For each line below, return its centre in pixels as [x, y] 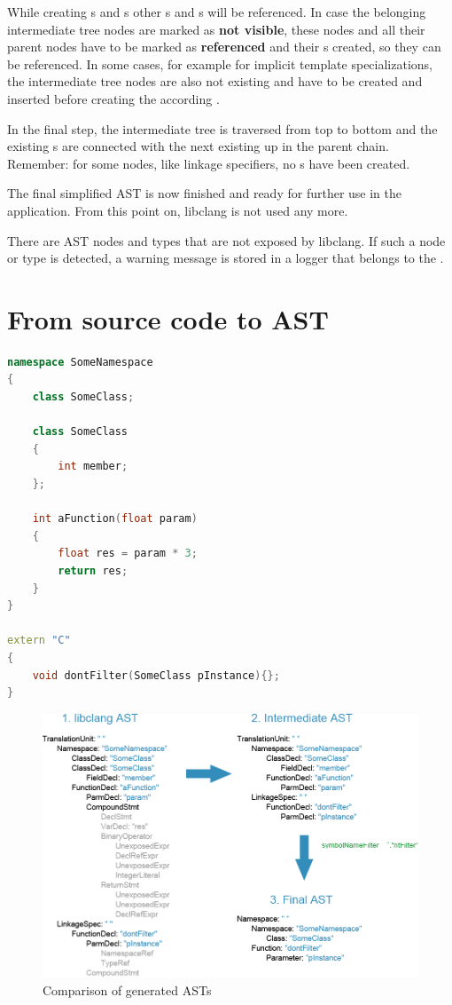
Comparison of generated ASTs [127, 989]
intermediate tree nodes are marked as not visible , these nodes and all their [216, 29]
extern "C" [39, 641]
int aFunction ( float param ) [115, 519]
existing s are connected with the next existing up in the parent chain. [198, 146]
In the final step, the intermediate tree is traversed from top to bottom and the [222, 128]
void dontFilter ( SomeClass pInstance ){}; [156, 675]
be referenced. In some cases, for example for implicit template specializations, [220, 63]
